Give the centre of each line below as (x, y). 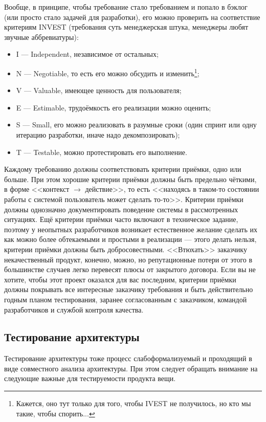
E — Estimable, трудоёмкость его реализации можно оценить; (114, 107)
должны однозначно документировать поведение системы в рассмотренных (121, 209)
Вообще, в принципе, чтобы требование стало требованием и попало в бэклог (126, 7)
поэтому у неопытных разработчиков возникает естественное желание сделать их (131, 229)
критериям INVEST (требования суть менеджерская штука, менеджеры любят (126, 27)
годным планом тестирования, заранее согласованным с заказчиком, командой (126, 299)
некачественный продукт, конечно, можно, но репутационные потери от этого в (128, 259)
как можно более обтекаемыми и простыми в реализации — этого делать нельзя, (130, 239)
